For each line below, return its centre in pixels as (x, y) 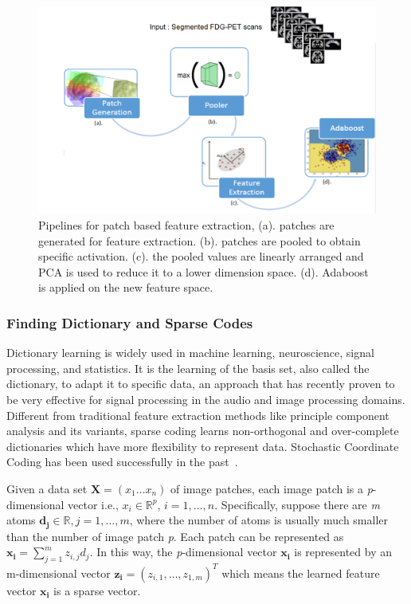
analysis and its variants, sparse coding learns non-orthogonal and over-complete (203, 431)
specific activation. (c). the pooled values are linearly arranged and (201, 256)
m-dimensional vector (59, 573)
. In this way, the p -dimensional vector (183, 552)
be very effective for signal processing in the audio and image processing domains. (206, 399)
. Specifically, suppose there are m (297, 504)
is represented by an (343, 552)
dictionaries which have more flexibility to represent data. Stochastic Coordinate (203, 446)
